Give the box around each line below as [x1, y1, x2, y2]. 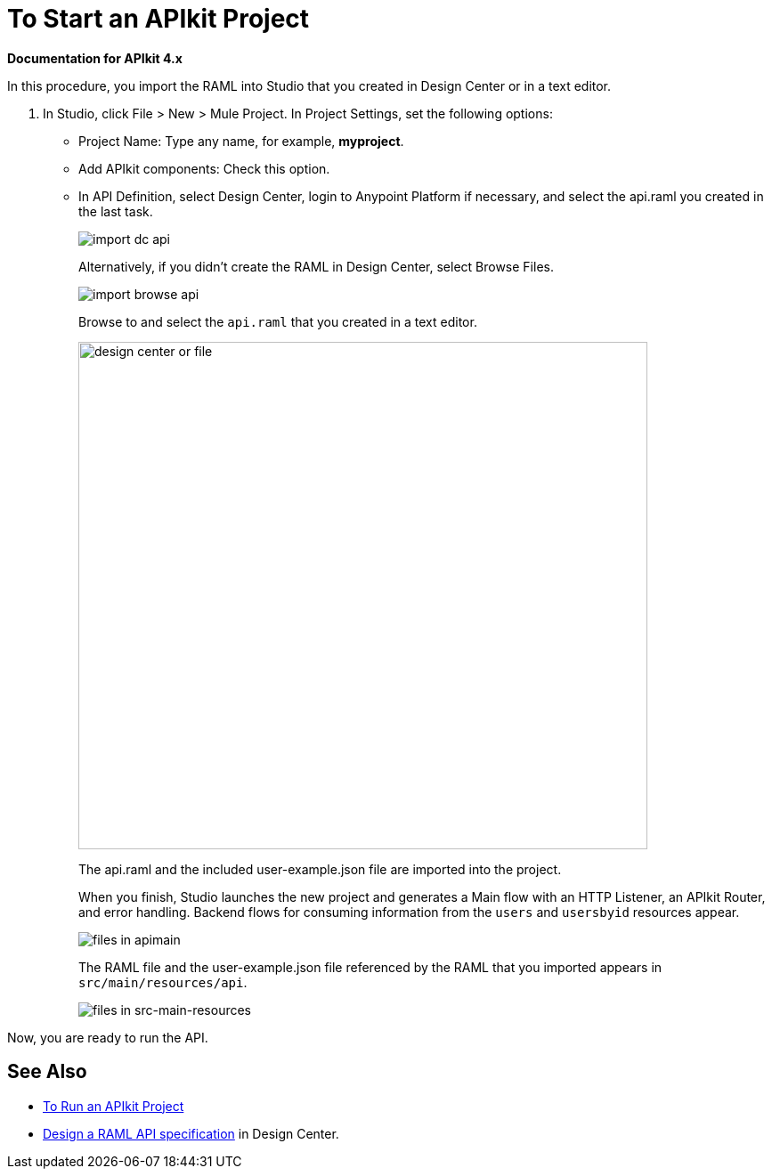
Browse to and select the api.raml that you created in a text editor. [78, 313, 477, 329]
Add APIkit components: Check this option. [78, 160, 330, 176]
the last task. [78, 203, 153, 219]
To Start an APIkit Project [7, 4, 310, 34]
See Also [7, 1060, 87, 1083]
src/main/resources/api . [78, 974, 248, 990]
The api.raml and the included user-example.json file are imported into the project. [78, 861, 562, 877]
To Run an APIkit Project [43, 1098, 184, 1114]
